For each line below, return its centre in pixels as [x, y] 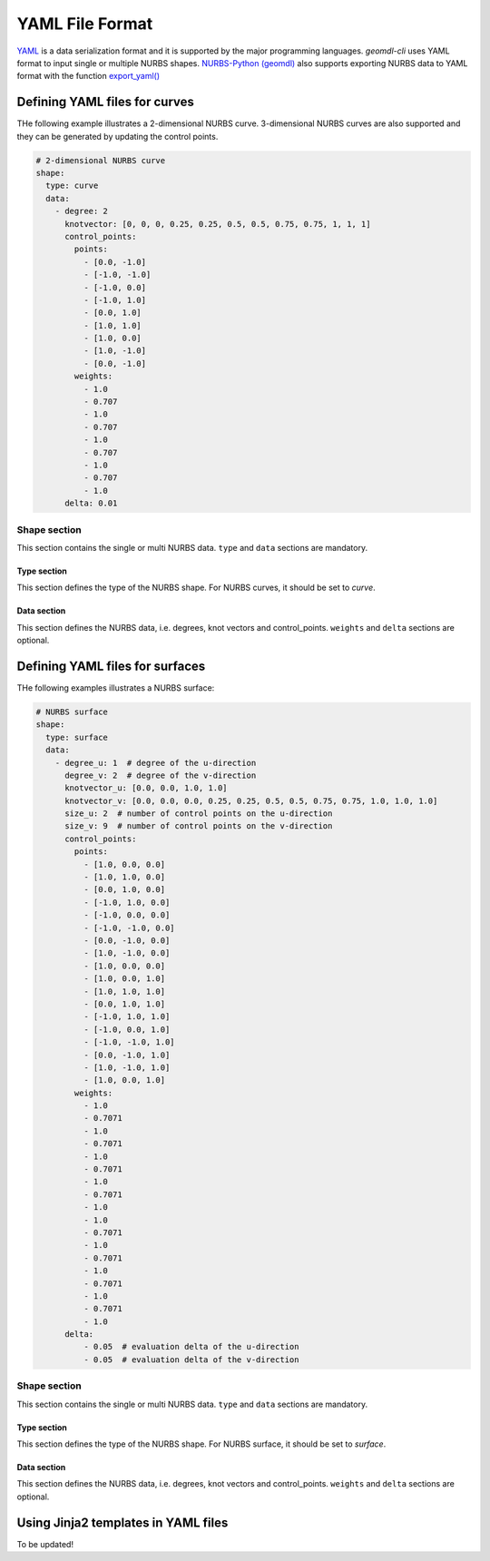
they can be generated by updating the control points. [118, 136]
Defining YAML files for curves [106, 102]
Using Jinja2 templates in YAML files [122, 1522]
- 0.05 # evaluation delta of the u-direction [191, 1347]
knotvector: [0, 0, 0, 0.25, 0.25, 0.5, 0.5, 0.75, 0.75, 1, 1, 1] [218, 224]
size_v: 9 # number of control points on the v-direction [199, 826]
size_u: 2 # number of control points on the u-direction [199, 814]
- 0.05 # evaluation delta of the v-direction [191, 1360]
